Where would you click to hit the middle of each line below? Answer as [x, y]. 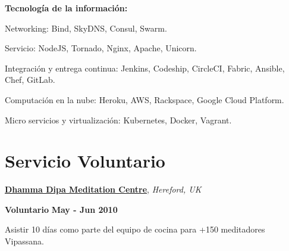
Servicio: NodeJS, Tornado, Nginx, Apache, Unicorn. [101, 48]
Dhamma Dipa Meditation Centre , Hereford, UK [103, 189]
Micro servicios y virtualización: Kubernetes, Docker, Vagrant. [118, 120]
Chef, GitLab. [30, 80]
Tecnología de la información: [66, 8]
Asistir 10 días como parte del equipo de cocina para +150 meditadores [135, 229]
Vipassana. [24, 241]
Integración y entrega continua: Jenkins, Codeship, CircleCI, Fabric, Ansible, [145, 68]
